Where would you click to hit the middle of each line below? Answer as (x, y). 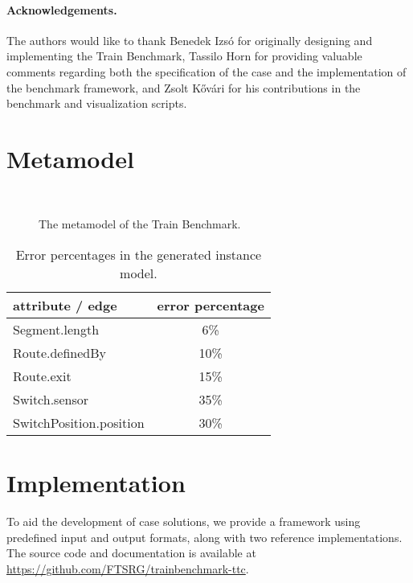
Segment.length (56, 330)
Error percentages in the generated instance (139, 255)
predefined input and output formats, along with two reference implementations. (204, 537)
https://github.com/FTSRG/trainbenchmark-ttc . (128, 568)
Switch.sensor (51, 400)
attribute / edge (65, 306)
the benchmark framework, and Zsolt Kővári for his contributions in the (184, 87)
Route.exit (42, 376)
